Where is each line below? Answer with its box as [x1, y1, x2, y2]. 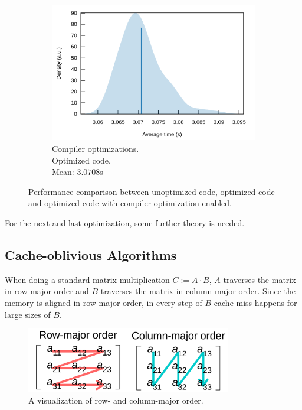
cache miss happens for [214, 296, 297, 308]
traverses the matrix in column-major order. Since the [100, 285, 296, 297]
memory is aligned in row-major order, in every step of [5, 296, 202, 308]
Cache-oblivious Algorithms [5, 245, 177, 263]
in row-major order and [5, 285, 89, 297]
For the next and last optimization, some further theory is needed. [5, 217, 245, 229]
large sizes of [5, 308, 51, 320]
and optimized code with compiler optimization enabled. [28, 197, 232, 209]
